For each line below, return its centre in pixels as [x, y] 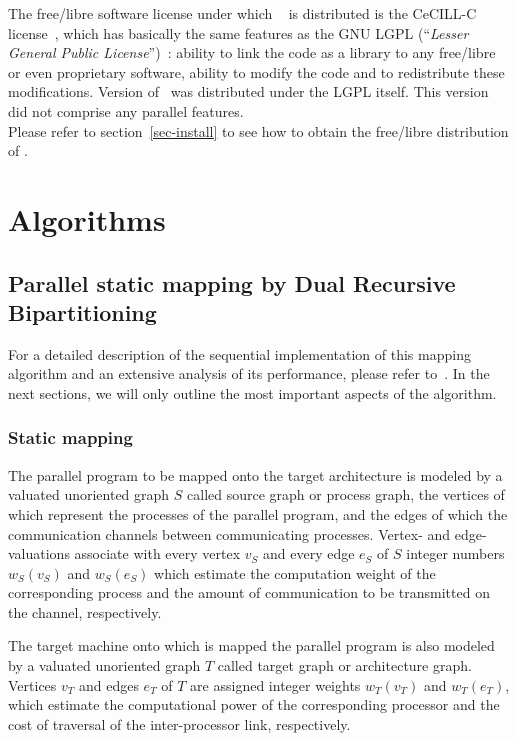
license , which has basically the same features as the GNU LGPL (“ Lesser [238, 32]
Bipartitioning [82, 311]
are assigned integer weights [275, 684]
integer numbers [455, 553]
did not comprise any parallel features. [126, 110]
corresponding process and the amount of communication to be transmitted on [249, 592]
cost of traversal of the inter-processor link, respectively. [179, 723]
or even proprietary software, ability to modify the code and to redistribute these [256, 71]
